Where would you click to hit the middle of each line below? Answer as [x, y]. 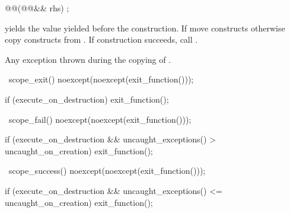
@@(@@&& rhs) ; [37, 8]
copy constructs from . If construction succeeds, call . [101, 39]
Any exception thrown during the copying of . [88, 59]
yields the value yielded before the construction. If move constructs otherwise [145, 28]
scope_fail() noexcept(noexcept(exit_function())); [100, 119]
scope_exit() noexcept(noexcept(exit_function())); [101, 79]
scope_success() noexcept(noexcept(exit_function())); [107, 171]
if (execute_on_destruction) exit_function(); [87, 99]
